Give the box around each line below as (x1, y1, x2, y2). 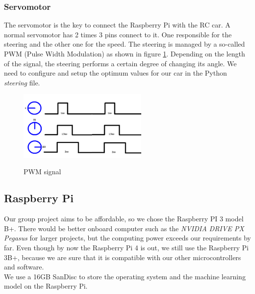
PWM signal (24, 166, 61, 177)
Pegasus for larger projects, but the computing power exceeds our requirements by (4, 233, 251, 243)
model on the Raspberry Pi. (4, 281, 88, 291)
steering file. (4, 77, 40, 87)
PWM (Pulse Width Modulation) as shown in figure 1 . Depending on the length (4, 49, 245, 58)
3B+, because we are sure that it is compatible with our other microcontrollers (4, 252, 241, 262)
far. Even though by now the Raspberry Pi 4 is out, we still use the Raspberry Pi (4, 242, 249, 252)
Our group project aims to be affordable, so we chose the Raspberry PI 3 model (4, 214, 244, 224)
